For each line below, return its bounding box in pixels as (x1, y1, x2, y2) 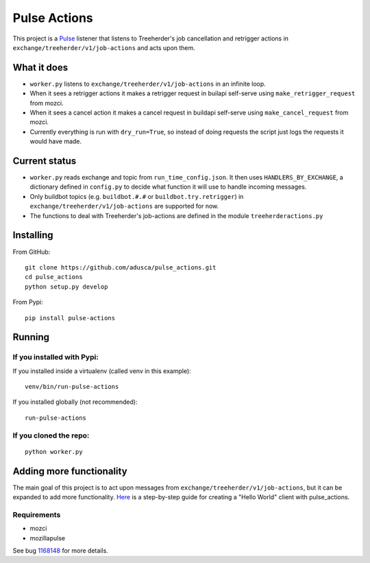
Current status (12, 155, 77, 167)
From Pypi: (12, 298, 44, 307)
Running (12, 331, 50, 343)
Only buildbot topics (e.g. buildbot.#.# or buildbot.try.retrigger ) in (29, 192, 244, 200)
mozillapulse (29, 534, 66, 542)
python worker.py (25, 448, 83, 455)
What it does (12, 62, 69, 73)
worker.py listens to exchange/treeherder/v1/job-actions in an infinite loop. (29, 80, 267, 88)
